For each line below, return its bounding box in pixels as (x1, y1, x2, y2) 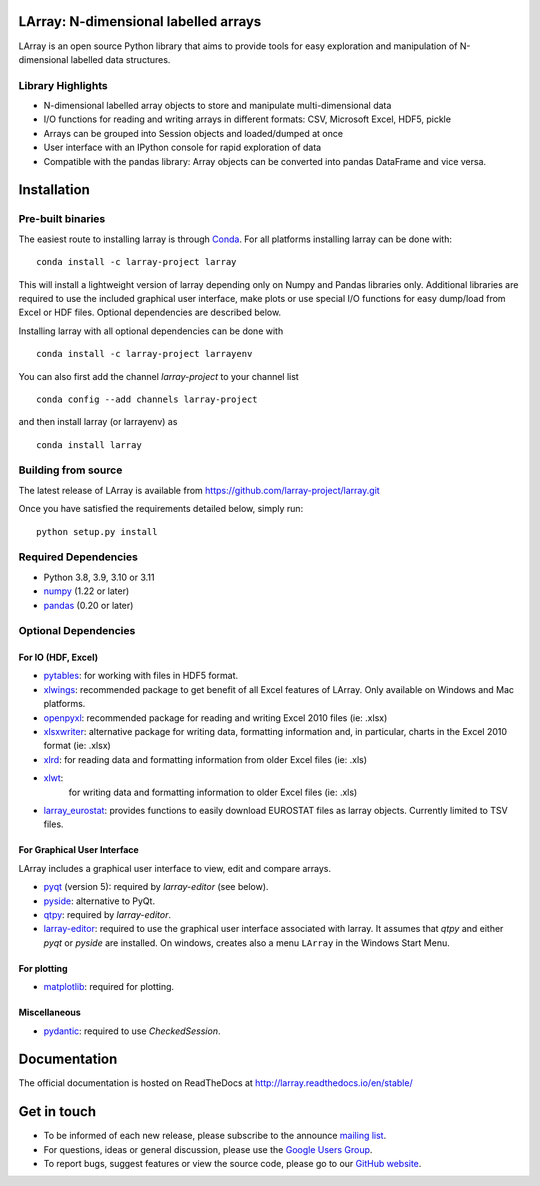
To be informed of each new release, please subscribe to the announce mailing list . (43, 1130, 387, 1142)
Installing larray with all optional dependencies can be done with (18, 325, 284, 337)
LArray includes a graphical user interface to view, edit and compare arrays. (18, 862, 332, 874)
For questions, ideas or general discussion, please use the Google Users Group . (43, 1143, 373, 1155)
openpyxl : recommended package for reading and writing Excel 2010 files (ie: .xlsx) (43, 711, 388, 724)
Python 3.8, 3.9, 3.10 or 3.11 (43, 571, 155, 583)
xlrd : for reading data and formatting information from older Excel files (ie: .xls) (43, 753, 368, 765)
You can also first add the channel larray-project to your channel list (18, 370, 299, 382)
